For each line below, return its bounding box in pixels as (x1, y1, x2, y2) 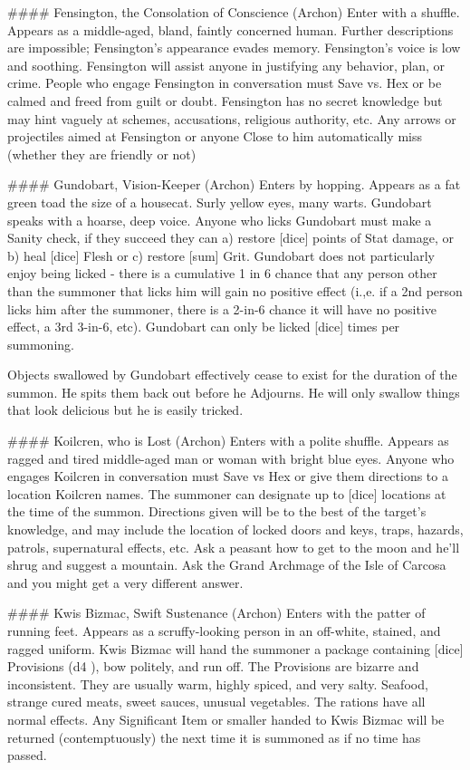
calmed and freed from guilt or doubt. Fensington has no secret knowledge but (7, 91, 443, 110)
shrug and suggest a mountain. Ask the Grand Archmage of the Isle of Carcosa (7, 555, 446, 574)
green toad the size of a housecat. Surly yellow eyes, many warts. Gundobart (7, 192, 432, 211)
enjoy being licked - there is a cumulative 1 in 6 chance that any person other (7, 264, 437, 283)
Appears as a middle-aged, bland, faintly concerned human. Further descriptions (7, 20, 454, 39)
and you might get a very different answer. (7, 573, 244, 592)
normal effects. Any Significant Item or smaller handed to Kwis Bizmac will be (7, 709, 445, 728)
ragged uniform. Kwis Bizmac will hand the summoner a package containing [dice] (7, 639, 464, 658)
